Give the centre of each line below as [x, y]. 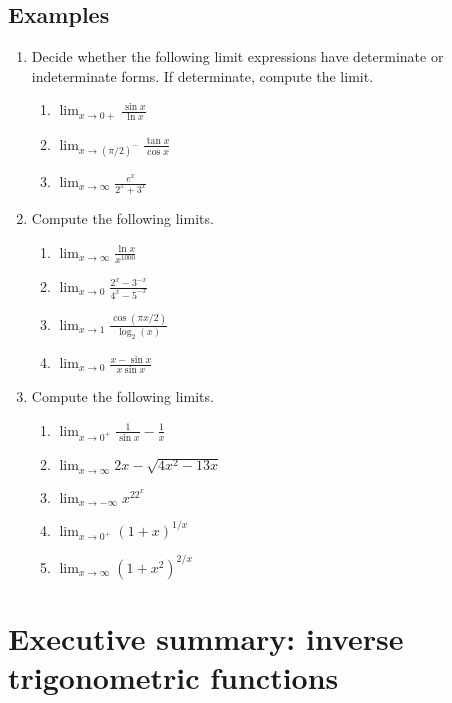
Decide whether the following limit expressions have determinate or [237, 56]
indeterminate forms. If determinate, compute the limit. [202, 75]
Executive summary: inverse [206, 638]
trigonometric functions [173, 677]
